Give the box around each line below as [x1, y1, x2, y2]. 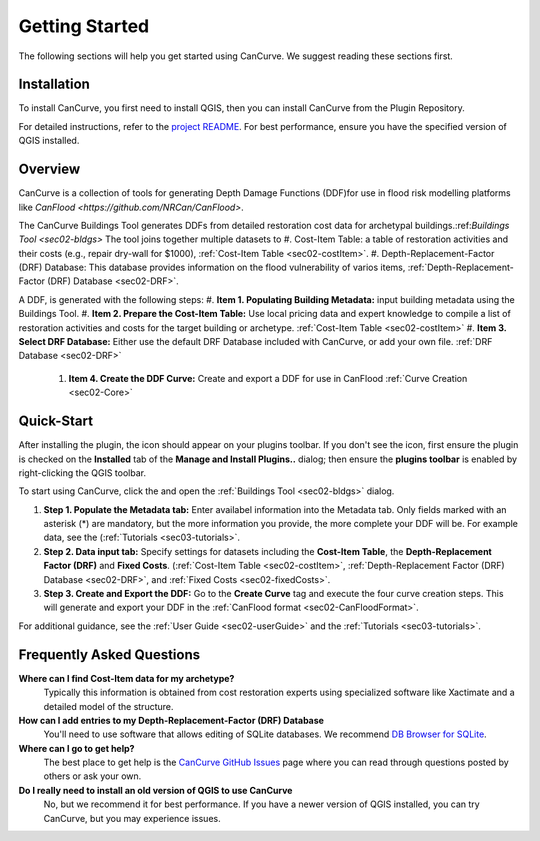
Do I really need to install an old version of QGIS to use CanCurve [18, 784, 293, 796]
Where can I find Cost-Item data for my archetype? [18, 672, 235, 684]
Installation [18, 76, 90, 93]
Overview [18, 161, 81, 178]
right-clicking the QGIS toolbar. [18, 466, 147, 479]
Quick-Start [18, 413, 94, 430]
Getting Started [18, 15, 150, 37]
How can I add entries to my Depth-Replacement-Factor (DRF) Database [18, 714, 325, 726]
